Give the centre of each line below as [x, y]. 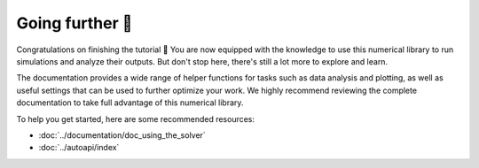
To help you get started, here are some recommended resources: [136, 118]
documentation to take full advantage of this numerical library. [130, 103]
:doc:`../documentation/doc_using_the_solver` [122, 135]
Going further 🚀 [75, 23]
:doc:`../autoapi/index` [79, 148]
